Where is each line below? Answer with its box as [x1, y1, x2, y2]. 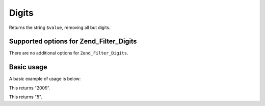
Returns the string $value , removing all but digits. [9, 25, 110, 30]
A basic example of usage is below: [9, 76, 81, 82]
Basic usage [9, 63, 48, 71]
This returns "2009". [9, 85, 51, 91]
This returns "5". [9, 94, 43, 100]
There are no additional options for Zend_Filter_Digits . [9, 50, 129, 56]
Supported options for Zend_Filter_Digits [9, 37, 137, 46]
